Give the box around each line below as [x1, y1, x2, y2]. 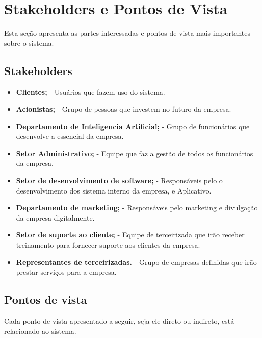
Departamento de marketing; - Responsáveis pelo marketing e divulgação [16, 202, 258, 213]
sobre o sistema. [4, 37, 54, 48]
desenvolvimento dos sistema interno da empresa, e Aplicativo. [16, 185, 212, 196]
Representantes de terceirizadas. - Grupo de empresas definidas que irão [16, 256, 257, 267]
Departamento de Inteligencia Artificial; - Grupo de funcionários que [16, 120, 250, 131]
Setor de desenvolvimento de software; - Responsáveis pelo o [16, 175, 223, 186]
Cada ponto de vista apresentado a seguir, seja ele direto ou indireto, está [4, 316, 234, 326]
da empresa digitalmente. [16, 212, 95, 223]
